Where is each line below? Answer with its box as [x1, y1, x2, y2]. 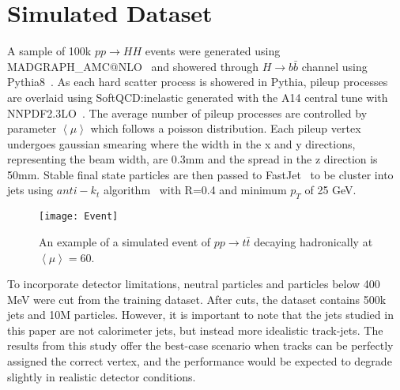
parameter [7, 120, 57, 137]
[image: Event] [39, 211, 119, 223]
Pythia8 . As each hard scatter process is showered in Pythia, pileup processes [7, 73, 388, 90]
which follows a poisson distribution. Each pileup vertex [90, 120, 361, 137]
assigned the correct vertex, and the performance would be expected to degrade [7, 353, 392, 369]
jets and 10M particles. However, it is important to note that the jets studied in [7, 306, 394, 323]
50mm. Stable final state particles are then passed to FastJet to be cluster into [7, 166, 394, 182]
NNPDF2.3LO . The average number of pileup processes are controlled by [7, 104, 368, 121]
